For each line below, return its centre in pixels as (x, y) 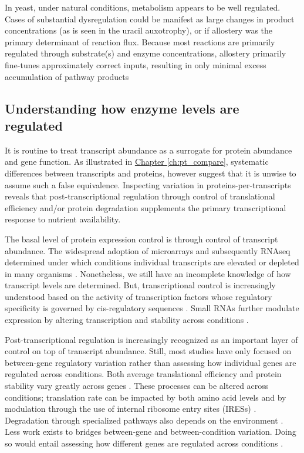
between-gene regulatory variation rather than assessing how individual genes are (151, 362)
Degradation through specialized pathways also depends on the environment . (144, 420)
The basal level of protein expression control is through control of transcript (141, 239)
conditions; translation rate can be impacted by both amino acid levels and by (146, 397)
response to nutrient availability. (63, 219)
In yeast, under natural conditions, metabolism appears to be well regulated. (143, 7)
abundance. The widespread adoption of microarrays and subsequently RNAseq (148, 250)
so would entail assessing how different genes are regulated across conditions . (144, 443)
